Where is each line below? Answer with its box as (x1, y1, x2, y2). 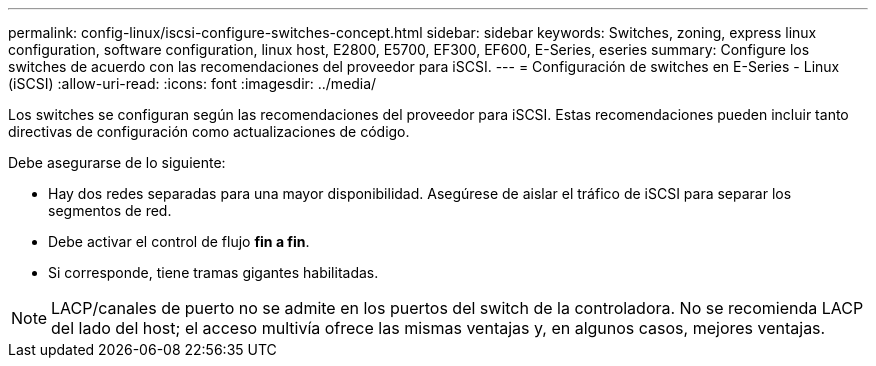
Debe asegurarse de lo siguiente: (8, 154, 226, 171)
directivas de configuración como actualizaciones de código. (8, 123, 410, 140)
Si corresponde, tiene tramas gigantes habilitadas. (48, 264, 379, 281)
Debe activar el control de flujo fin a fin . (48, 233, 310, 250)
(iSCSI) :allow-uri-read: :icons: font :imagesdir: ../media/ (8, 75, 377, 92)
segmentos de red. (48, 202, 172, 219)
